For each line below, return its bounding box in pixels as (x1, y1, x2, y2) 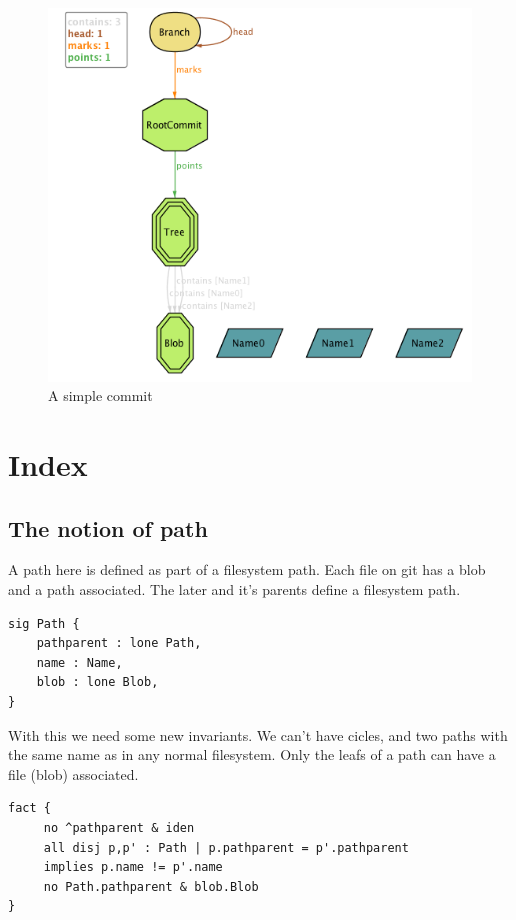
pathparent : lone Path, (36, 636, 202, 651)
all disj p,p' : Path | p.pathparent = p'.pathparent (43, 840, 409, 855)
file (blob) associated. (8, 763, 139, 784)
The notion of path (8, 512, 208, 543)
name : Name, (36, 655, 123, 670)
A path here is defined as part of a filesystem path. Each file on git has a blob (8, 559, 486, 580)
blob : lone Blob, (36, 675, 159, 690)
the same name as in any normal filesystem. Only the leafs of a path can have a (8, 744, 496, 765)
